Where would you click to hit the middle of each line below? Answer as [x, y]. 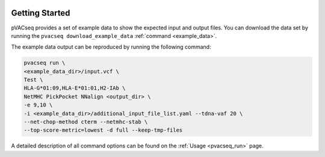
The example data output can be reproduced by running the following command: [111, 47]
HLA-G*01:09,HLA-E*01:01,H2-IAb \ [75, 88]
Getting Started [41, 13]
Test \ [33, 80]
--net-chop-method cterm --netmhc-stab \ [86, 122]
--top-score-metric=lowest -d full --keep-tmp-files [103, 130]
